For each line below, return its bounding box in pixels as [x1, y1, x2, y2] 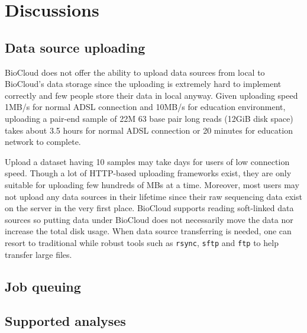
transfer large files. [5, 248, 72, 260]
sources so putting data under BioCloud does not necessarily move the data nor [5, 213, 293, 225]
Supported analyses [5, 312, 126, 330]
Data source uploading [5, 38, 146, 56]
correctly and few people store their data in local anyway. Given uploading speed [5, 89, 298, 101]
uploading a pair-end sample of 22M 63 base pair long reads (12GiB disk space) [5, 112, 293, 124]
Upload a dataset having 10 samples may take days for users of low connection [5, 155, 290, 167]
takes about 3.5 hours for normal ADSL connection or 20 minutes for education [5, 124, 293, 136]
